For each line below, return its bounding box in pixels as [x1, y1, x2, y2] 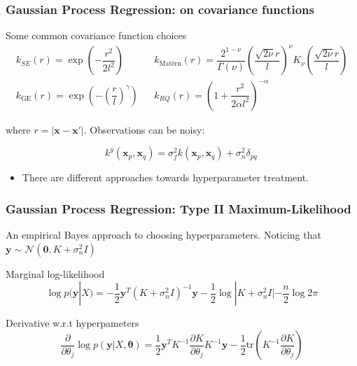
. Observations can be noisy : [83, 122, 205, 136]
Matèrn [159, 59, 181, 67]
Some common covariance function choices [6, 28, 187, 43]
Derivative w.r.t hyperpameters [6, 316, 139, 330]
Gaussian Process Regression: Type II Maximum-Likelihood [6, 199, 351, 217]
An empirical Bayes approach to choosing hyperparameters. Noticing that [6, 227, 321, 242]
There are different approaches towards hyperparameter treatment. [22, 170, 309, 185]
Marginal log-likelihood [6, 266, 105, 281]
